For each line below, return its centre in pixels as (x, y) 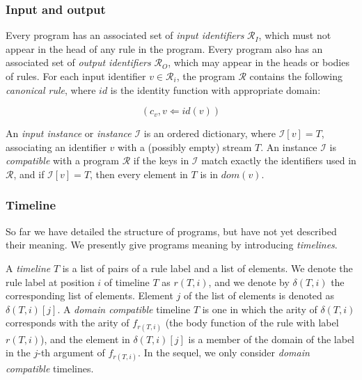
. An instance (289, 147)
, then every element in (139, 174)
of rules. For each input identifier (76, 76)
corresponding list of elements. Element (89, 295)
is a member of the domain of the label (271, 339)
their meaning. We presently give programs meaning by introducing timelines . (172, 245)
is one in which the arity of (260, 309)
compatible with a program (62, 160)
